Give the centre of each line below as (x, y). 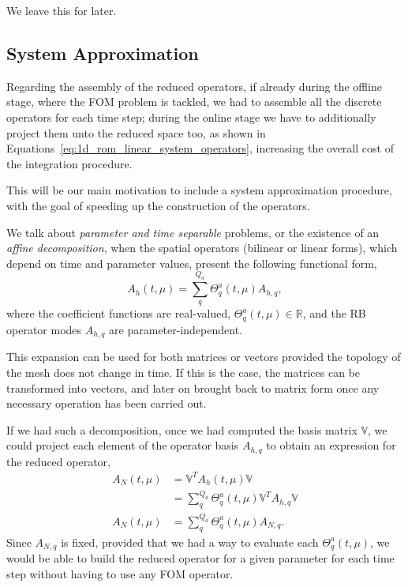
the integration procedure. (69, 163)
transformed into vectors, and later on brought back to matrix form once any (193, 388)
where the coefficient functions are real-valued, (119, 313)
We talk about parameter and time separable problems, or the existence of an (193, 232)
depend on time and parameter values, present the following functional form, (192, 263)
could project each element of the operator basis (123, 445)
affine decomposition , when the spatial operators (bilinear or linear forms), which (202, 248)
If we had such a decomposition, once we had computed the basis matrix (182, 429)
